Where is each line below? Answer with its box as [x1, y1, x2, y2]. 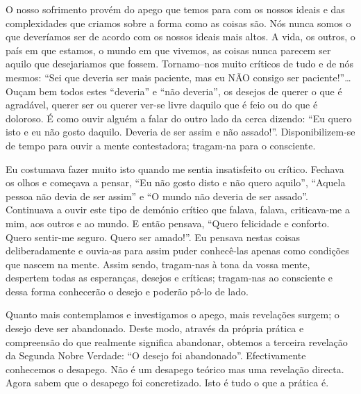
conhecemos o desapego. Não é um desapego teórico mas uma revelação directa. [6, 361, 344, 376]
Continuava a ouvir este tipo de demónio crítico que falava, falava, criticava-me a [6, 202, 350, 217]
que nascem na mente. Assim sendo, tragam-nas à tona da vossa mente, [6, 256, 310, 271]
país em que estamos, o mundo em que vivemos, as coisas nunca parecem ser [6, 42, 331, 57]
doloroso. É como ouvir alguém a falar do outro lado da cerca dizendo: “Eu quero [6, 110, 352, 125]
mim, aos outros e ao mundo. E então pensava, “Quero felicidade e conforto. [6, 215, 330, 230]
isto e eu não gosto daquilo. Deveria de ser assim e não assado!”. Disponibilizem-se [6, 124, 355, 139]
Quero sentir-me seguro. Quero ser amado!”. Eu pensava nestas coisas [6, 229, 301, 244]
